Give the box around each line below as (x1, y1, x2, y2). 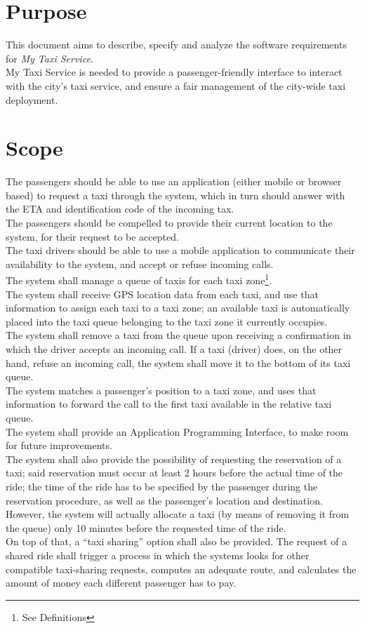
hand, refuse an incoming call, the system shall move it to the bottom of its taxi (6, 355, 351, 370)
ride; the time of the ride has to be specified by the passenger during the (6, 479, 318, 493)
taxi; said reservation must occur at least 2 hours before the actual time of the (6, 465, 343, 480)
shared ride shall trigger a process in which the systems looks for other (6, 547, 310, 562)
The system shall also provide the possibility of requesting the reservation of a (6, 451, 342, 466)
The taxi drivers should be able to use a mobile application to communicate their (6, 243, 355, 258)
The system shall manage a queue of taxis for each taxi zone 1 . (6, 271, 272, 288)
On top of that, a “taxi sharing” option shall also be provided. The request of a (6, 534, 347, 549)
